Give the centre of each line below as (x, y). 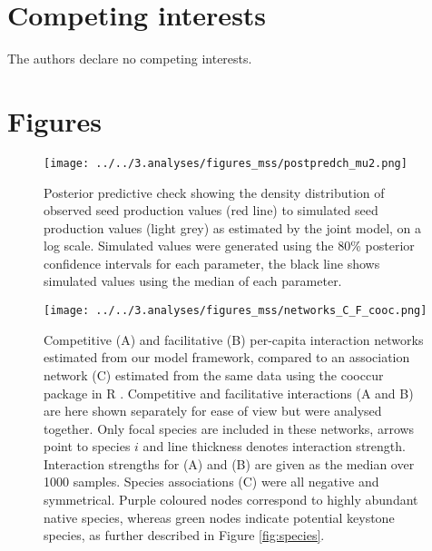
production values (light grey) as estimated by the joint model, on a (233, 227)
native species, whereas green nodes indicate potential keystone (219, 517)
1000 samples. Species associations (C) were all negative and (211, 482)
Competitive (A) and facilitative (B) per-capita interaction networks (234, 339)
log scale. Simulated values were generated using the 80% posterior (229, 246)
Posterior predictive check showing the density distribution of (214, 192)
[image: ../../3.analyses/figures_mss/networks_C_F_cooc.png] (236, 311)
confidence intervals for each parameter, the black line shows (212, 263)
